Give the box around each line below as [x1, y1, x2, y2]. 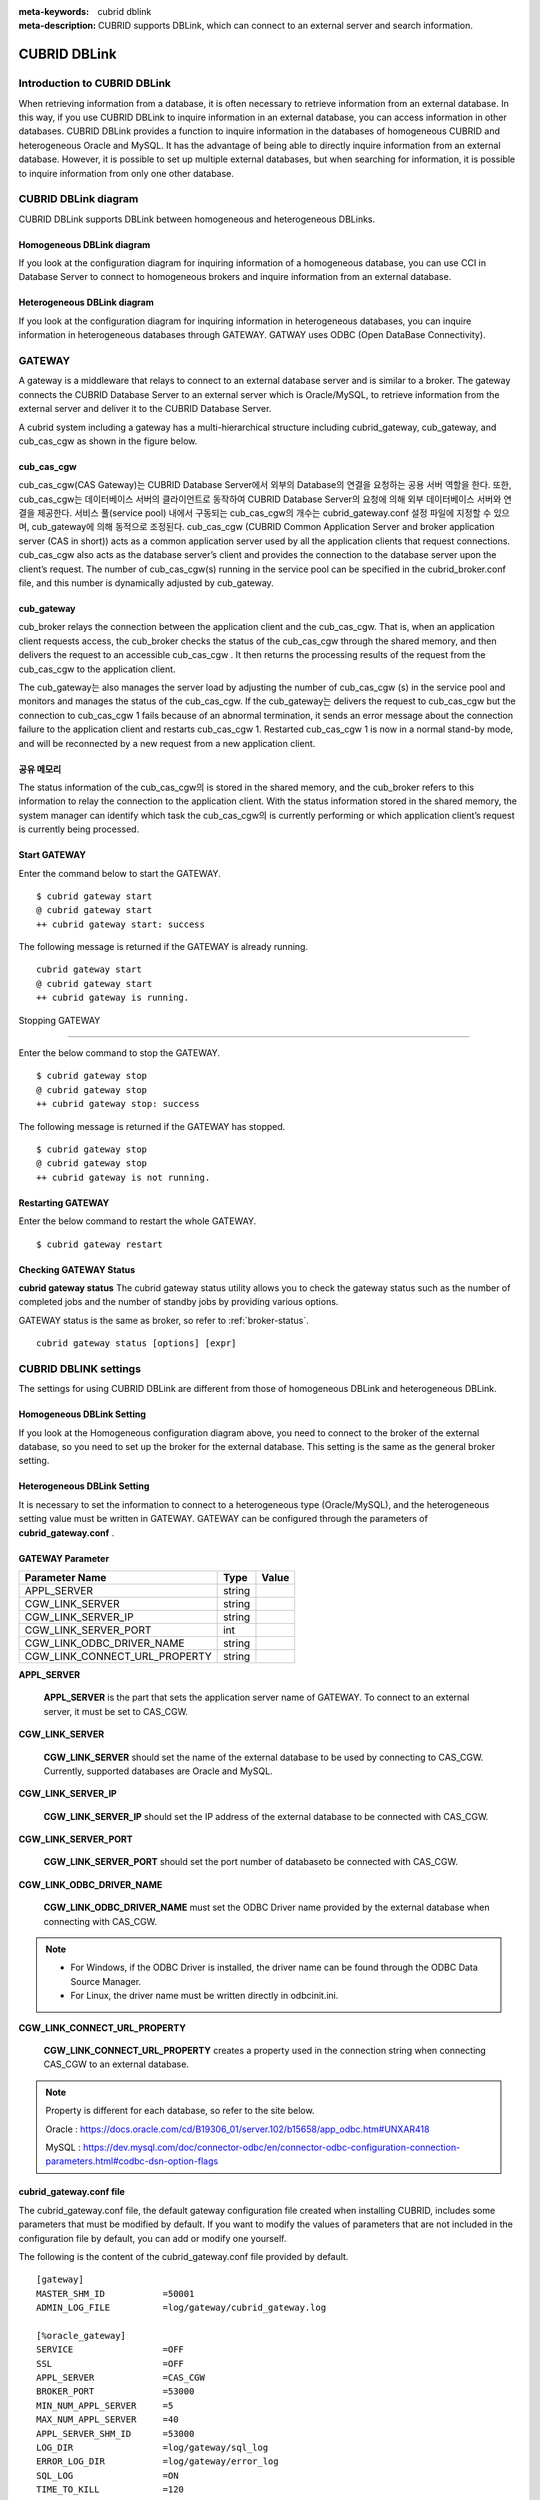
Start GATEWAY [18, 849, 87, 861]
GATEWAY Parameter [18, 1552, 110, 1564]
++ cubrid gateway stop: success [36, 1098, 200, 1110]
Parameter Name [24, 1570, 107, 1584]
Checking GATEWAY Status [18, 1263, 136, 1275]
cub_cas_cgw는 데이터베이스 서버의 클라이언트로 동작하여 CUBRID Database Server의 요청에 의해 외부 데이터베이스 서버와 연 [18, 493, 512, 505]
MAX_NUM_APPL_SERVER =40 [36, 2414, 179, 2425]
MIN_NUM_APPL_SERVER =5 [36, 2400, 174, 2411]
